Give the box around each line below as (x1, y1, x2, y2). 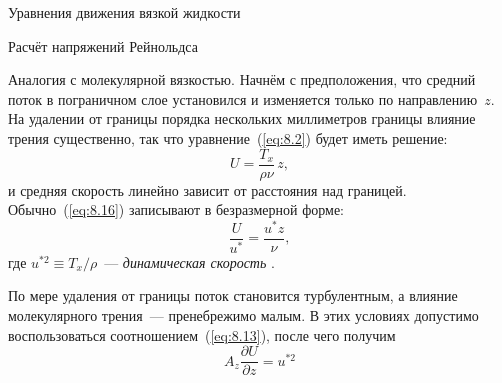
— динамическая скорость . (104, 251, 275, 272)
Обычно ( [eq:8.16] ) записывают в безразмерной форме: (8, 199, 344, 220)
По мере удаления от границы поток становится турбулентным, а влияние (8, 285, 458, 306)
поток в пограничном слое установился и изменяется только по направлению (8, 88, 478, 109)
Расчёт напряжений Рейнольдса (8, 35, 198, 56)
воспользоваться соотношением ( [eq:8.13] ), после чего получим (8, 324, 396, 345)
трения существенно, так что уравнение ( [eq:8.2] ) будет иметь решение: (8, 127, 448, 148)
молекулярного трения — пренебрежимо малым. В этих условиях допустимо (8, 305, 479, 326)
